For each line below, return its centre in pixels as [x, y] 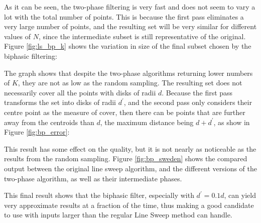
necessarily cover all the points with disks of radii [80, 92]
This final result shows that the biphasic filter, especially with [99, 195]
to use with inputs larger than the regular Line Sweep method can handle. [118, 215]
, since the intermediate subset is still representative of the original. [142, 36]
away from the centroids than [49, 122]
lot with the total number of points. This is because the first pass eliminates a [124, 16]
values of [17, 36]
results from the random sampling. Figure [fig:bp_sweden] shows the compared [126, 158]
